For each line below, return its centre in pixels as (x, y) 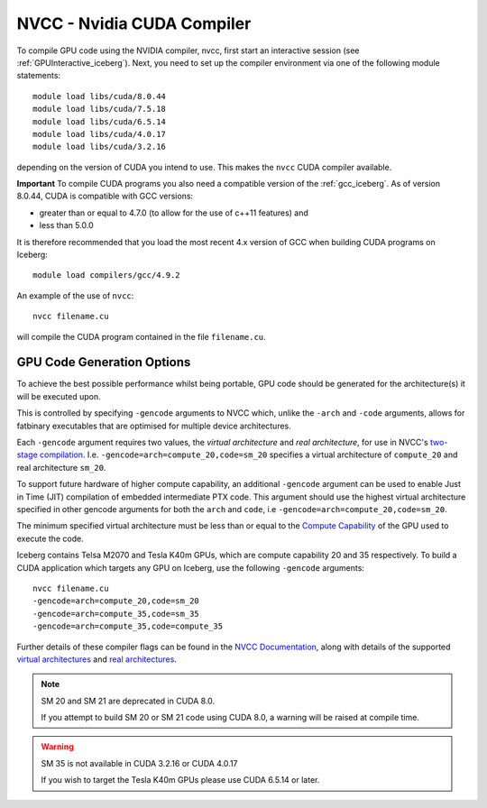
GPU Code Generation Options (104, 362)
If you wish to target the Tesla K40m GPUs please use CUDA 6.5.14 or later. (180, 780)
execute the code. (51, 538)
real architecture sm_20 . (61, 467)
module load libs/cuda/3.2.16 (100, 147)
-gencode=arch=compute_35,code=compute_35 (128, 626)
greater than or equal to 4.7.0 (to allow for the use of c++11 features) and (174, 213)
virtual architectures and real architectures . (97, 659)
